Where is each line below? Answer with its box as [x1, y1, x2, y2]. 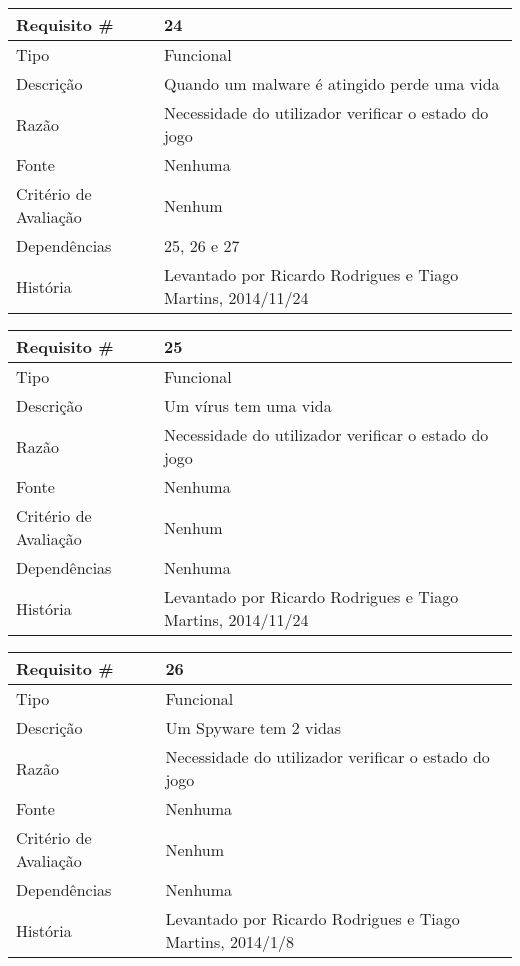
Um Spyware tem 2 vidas [165, 716, 342, 739]
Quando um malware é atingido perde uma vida [163, 72, 500, 95]
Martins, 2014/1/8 [165, 930, 295, 953]
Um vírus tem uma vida [163, 394, 332, 417]
